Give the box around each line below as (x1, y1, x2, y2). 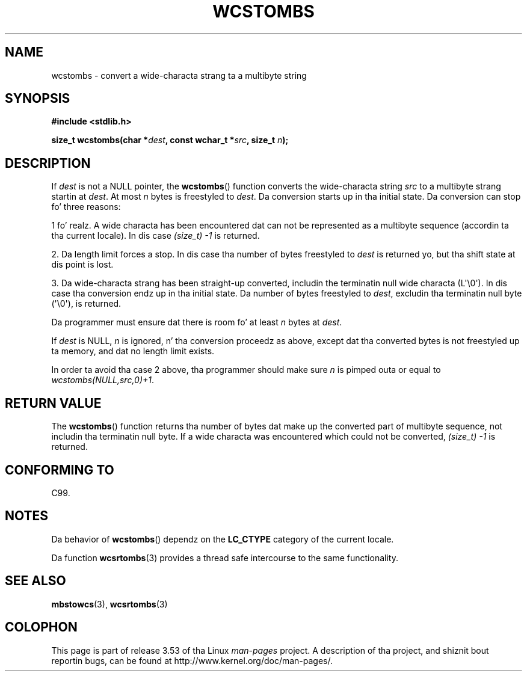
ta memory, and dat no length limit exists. (51, 346, 215, 357)
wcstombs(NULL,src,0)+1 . (51, 375, 155, 386)
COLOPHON (5, 619, 78, 635)
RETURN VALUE (5, 395, 102, 411)
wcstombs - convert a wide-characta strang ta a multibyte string (51, 70, 307, 81)
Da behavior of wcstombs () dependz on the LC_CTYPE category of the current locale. (51, 533, 394, 544)
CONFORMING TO (5, 462, 114, 478)
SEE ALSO (5, 573, 66, 589)
